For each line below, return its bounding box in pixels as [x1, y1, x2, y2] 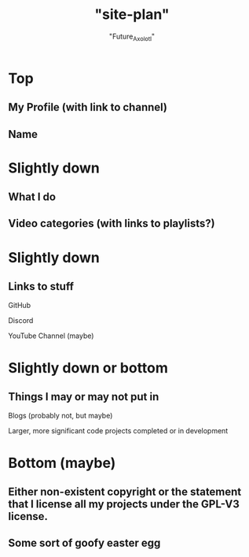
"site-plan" [93, 6, 170, 24]
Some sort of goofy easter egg [8, 537, 161, 550]
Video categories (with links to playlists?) [8, 217, 215, 230]
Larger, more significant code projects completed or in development [8, 426, 229, 436]
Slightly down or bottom [8, 358, 169, 377]
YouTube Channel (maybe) [8, 331, 94, 340]
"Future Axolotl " [108, 32, 156, 43]
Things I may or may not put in [8, 390, 159, 403]
